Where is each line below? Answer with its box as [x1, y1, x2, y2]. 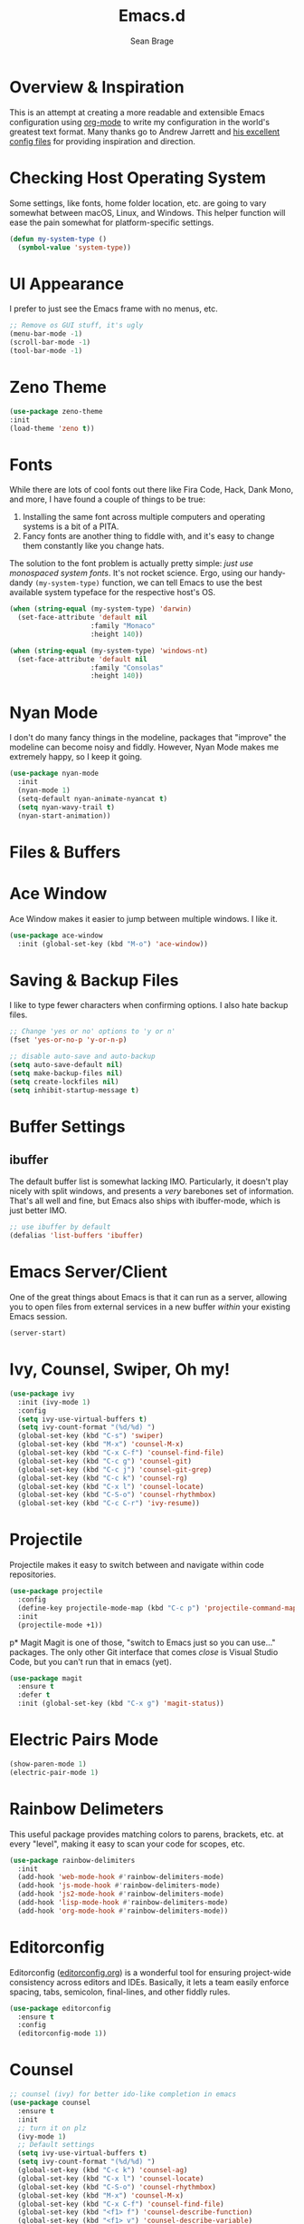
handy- [259, 568, 287, 579]
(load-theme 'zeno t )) [9, 424, 95, 433]
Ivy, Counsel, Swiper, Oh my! [9, 1359, 231, 1380]
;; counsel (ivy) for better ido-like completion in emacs [9, 2090, 237, 2099]
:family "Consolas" [90, 663, 165, 672]
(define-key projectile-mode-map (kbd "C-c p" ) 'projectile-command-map [17, 1603, 298, 1612]
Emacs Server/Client [9, 1262, 168, 1282]
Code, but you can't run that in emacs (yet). [9, 1656, 172, 1667]
